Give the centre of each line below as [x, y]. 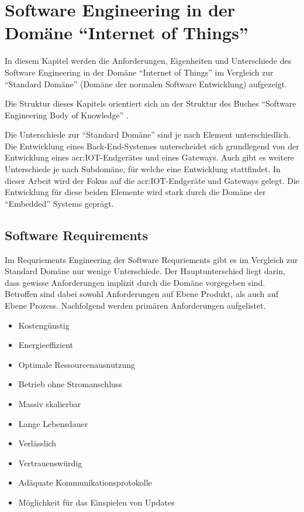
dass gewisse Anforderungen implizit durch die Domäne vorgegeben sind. [135, 282]
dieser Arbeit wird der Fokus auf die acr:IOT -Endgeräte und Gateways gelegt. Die [152, 180]
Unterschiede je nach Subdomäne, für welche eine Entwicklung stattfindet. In [143, 169]
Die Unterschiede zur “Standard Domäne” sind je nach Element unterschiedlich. [148, 134]
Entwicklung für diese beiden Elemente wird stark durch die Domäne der [135, 192]
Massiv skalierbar [50, 403]
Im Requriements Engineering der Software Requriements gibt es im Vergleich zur [151, 259]
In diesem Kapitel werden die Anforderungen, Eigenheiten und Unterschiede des [148, 61]
